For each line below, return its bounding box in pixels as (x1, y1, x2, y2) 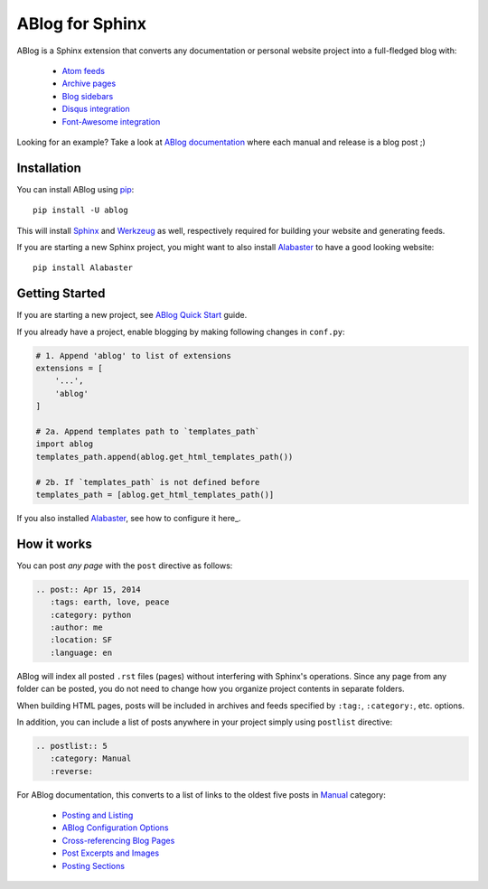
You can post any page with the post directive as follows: (16, 560, 233, 571)
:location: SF (50, 635, 113, 645)
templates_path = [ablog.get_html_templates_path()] (35, 489, 275, 500)
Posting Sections (61, 860, 126, 871)
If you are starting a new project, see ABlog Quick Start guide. (16, 310, 248, 321)
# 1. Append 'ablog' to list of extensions (35, 351, 232, 360)
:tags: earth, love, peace (50, 597, 170, 607)
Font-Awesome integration (61, 116, 161, 126)
